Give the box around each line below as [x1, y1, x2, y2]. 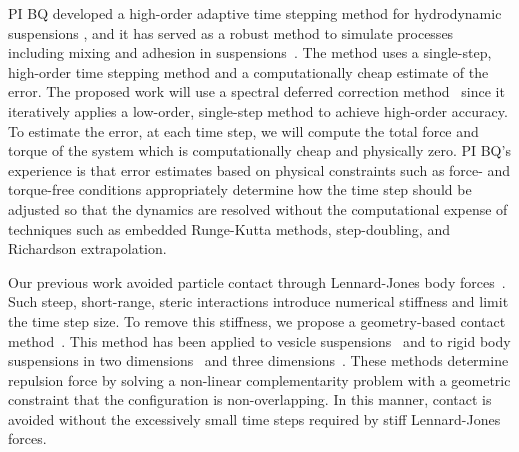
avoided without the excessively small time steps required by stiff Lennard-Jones [8, 408, 501, 429]
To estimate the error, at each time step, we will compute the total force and [8, 120, 479, 141]
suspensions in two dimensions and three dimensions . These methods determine [8, 350, 509, 371]
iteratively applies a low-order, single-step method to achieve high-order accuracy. [8, 100, 508, 121]
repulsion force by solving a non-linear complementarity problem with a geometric [8, 369, 511, 390]
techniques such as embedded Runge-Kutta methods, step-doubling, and [8, 218, 450, 239]
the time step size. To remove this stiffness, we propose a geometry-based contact [8, 310, 506, 331]
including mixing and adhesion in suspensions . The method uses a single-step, [8, 42, 492, 63]
